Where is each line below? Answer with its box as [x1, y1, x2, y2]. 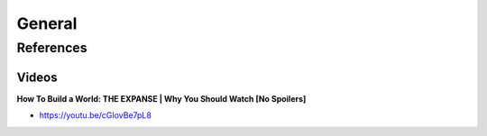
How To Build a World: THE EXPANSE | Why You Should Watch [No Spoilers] [16, 93, 307, 104]
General [16, 14, 78, 33]
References [16, 40, 87, 56]
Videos [16, 69, 58, 85]
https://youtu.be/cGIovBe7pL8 [39, 110, 152, 121]
